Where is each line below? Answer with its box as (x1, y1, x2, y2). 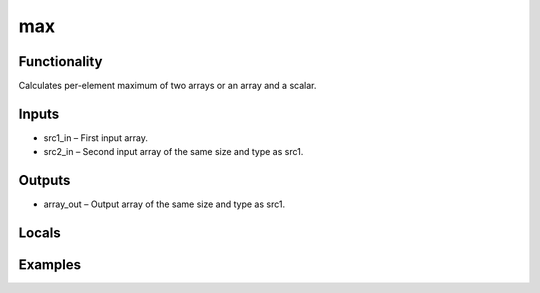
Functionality (18, 53, 103, 70)
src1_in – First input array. (43, 131, 149, 144)
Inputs (18, 105, 60, 122)
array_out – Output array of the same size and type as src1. (43, 198, 285, 210)
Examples (18, 256, 82, 274)
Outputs (18, 172, 71, 189)
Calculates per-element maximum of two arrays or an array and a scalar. (18, 80, 317, 92)
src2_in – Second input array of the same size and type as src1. (43, 146, 304, 158)
